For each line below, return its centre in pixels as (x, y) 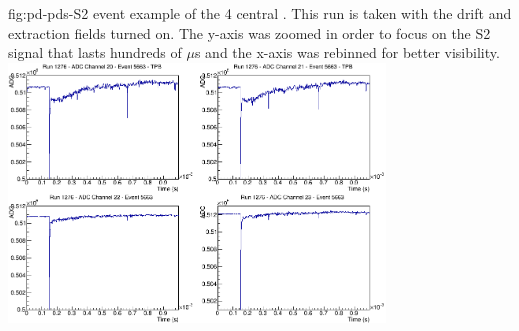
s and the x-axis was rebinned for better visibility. (347, 52)
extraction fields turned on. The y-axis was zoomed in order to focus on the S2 (249, 32)
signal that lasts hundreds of (95, 52)
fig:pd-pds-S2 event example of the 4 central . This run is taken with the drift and (260, 13)
